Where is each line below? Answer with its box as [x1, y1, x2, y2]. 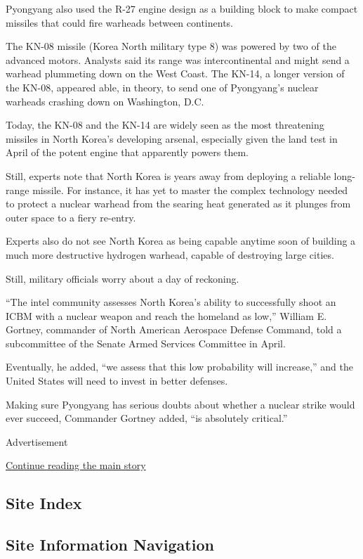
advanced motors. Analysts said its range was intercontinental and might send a [6, 52, 350, 67]
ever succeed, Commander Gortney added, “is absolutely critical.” [6, 411, 288, 425]
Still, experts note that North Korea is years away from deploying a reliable [6, 168, 331, 183]
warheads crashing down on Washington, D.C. [6, 94, 204, 108]
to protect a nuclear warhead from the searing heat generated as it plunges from [6, 196, 351, 211]
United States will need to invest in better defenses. [6, 373, 228, 388]
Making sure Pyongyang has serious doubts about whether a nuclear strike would [6, 397, 355, 411]
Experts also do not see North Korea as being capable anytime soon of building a [6, 233, 356, 248]
